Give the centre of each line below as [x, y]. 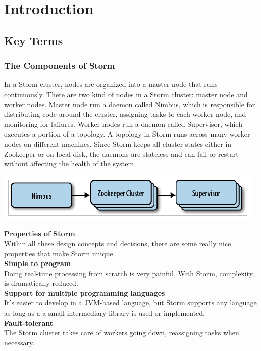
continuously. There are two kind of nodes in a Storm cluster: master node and [126, 94]
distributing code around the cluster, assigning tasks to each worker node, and [125, 114]
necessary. [19, 342]
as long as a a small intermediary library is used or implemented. [105, 313]
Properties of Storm [40, 233]
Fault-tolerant [29, 322]
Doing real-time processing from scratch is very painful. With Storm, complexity [129, 273]
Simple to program [38, 263]
